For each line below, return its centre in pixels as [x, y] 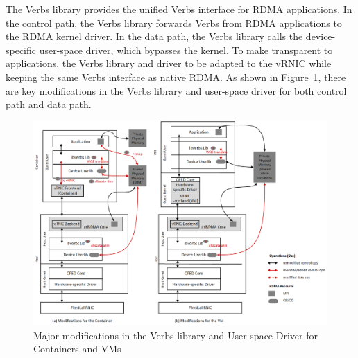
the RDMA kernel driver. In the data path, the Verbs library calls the [154, 36]
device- [321, 36]
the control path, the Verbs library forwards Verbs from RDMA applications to [174, 23]
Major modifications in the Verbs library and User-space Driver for [176, 335]
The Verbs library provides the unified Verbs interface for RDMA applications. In [179, 9]
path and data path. [49, 104]
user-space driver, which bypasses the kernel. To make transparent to [186, 50]
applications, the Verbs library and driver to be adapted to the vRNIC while [169, 63]
